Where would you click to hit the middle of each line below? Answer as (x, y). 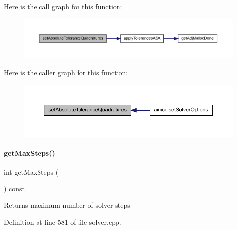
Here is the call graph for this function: (63, 6)
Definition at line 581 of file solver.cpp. (63, 221)
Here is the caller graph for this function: (66, 72)
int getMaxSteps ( (31, 172)
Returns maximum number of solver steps (67, 205)
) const (15, 188)
